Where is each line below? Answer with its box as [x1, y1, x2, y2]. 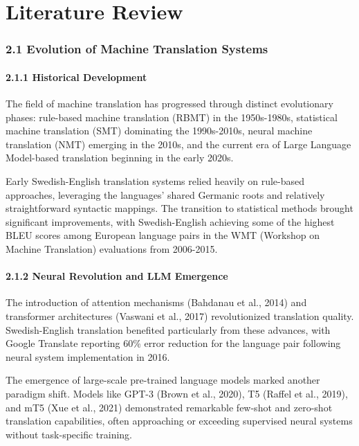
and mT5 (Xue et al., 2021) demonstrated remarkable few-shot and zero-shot [6, 400, 333, 414]
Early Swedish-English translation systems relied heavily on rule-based [6, 173, 304, 188]
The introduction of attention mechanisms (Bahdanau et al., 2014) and [6, 295, 307, 310]
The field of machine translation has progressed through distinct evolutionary [6, 96, 333, 111]
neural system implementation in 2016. [6, 349, 170, 364]
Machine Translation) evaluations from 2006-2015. [6, 241, 218, 256]
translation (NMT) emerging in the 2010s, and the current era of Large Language [6, 136, 351, 151]
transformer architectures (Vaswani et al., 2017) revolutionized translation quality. [6, 308, 354, 323]
